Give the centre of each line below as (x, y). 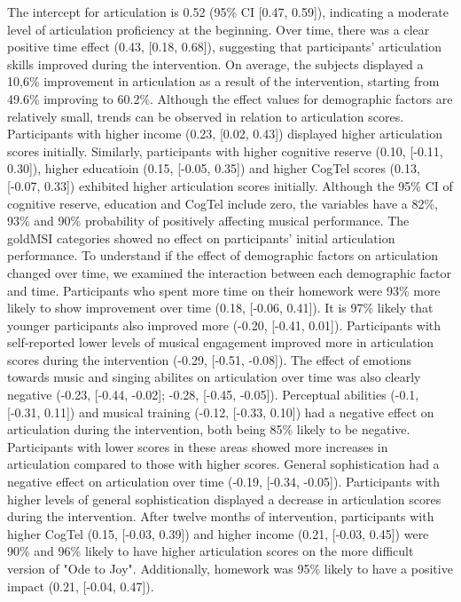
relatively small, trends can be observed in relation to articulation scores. (206, 116)
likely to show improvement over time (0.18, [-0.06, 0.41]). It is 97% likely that (220, 308)
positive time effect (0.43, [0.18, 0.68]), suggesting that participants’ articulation (225, 47)
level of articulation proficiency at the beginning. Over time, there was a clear (219, 29)
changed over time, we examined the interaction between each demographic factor (229, 272)
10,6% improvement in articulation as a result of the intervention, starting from (223, 81)
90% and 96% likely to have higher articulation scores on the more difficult (211, 551)
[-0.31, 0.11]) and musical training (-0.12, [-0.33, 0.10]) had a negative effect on (221, 412)
